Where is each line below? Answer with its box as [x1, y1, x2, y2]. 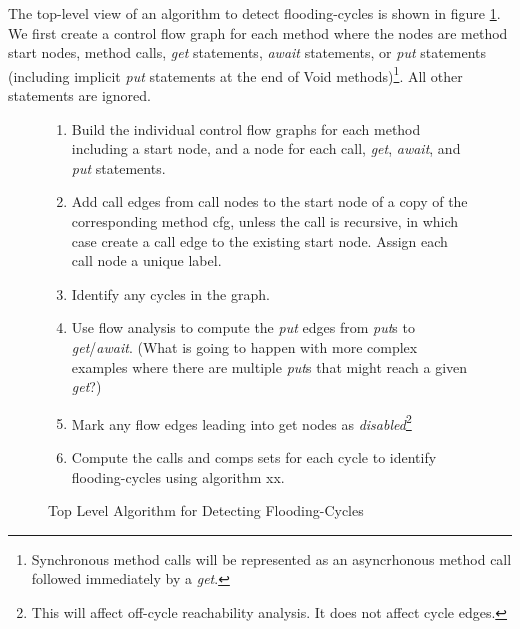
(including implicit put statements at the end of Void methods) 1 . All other [8, 62, 463, 86]
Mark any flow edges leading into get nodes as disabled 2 [71, 410, 412, 434]
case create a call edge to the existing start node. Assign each [71, 230, 448, 251]
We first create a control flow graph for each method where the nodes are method [8, 22, 508, 43]
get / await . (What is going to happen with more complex [71, 336, 418, 357]
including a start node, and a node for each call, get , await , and [71, 138, 461, 159]
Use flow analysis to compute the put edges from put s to [71, 317, 415, 338]
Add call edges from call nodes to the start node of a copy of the [71, 191, 468, 212]
